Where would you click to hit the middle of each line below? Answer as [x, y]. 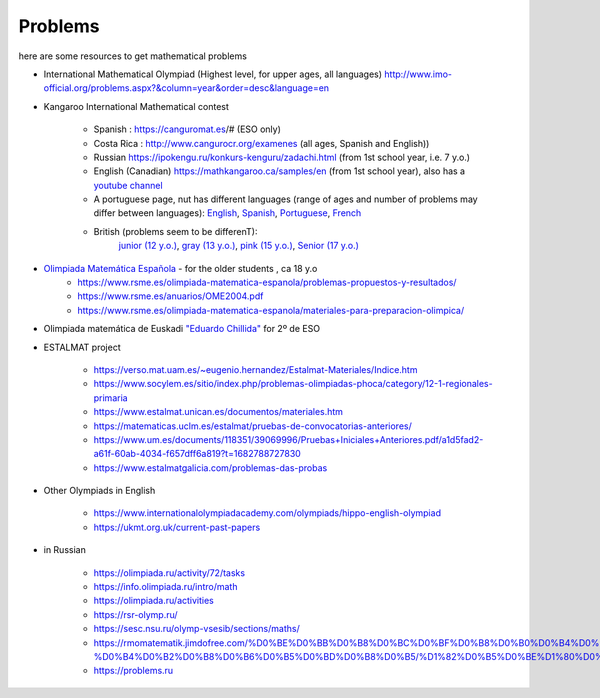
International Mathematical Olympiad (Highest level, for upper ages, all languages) [213, 74]
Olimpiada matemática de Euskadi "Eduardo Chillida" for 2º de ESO [181, 329]
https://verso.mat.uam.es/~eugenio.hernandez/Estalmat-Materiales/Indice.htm [255, 369]
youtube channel [128, 185]
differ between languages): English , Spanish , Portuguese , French [227, 213]
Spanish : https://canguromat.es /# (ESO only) [187, 129]
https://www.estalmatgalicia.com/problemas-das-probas [210, 467]
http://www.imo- [418, 74]
